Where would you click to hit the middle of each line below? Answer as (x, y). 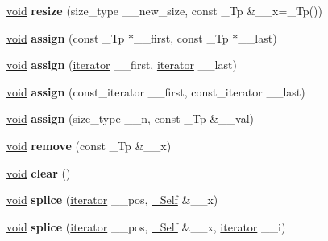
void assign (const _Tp (66, 37)
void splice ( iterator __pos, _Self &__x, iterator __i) (146, 226)
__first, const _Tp (181, 37)
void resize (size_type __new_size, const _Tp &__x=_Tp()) (164, 10)
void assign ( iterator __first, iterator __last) (122, 65)
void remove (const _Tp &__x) (89, 145)
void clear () (39, 172)
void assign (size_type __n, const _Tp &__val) (130, 118)
